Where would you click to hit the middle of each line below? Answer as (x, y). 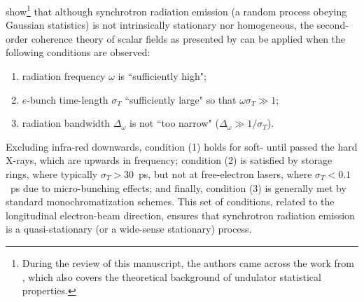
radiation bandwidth (66, 123)
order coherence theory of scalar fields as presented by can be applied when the (176, 38)
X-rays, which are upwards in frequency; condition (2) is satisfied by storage (169, 160)
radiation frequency (64, 76)
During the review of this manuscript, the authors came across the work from (188, 262)
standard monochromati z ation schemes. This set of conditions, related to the (170, 201)
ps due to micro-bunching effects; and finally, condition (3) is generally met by (178, 187)
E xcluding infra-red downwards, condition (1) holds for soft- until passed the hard (182, 146)
